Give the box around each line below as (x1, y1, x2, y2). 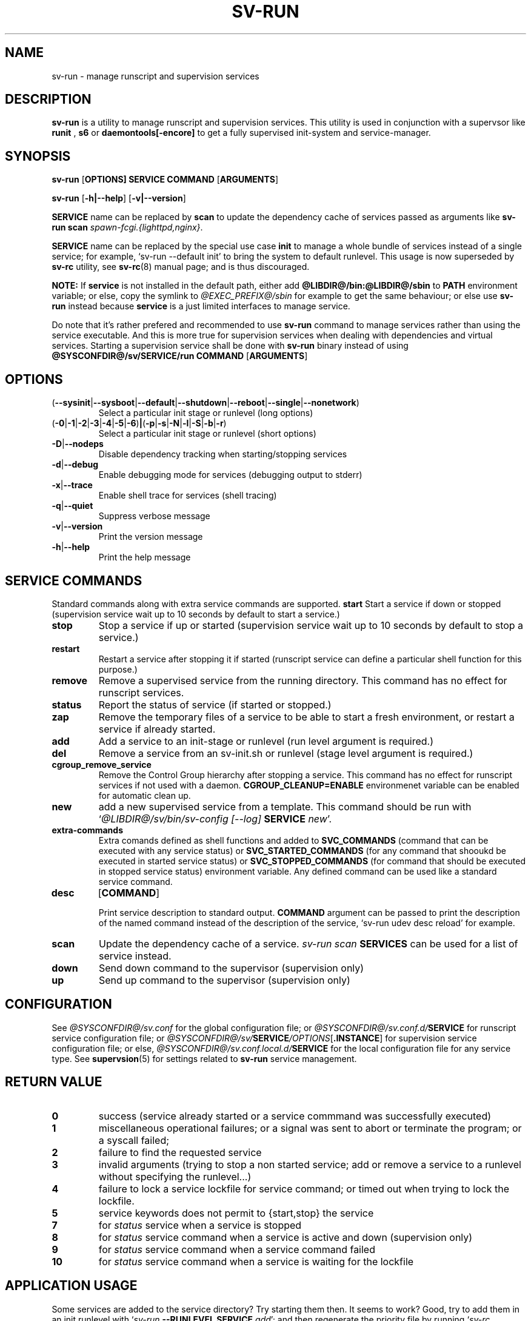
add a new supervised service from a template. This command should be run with (98, 800, 472, 813)
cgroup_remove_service (52, 759, 152, 770)
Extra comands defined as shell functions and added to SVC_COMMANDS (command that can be (98, 835, 489, 845)
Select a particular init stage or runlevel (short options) (98, 428, 316, 439)
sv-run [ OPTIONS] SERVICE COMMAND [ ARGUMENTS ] (52, 174, 278, 185)
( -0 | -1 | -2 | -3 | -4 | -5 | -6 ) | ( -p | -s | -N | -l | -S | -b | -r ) (52, 418, 227, 429)
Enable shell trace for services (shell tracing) (98, 490, 277, 501)
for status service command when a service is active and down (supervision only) (98, 1231, 473, 1243)
